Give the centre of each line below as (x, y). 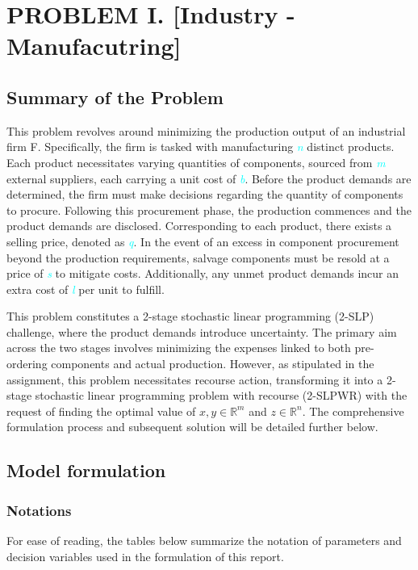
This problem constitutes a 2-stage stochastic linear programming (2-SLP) (190, 316)
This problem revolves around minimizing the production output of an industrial (206, 130)
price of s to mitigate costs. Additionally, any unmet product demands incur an (203, 273)
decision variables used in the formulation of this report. (145, 556)
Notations (39, 510)
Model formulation (86, 470)
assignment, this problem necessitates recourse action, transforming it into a (195, 379)
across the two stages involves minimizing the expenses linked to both (179, 348)
